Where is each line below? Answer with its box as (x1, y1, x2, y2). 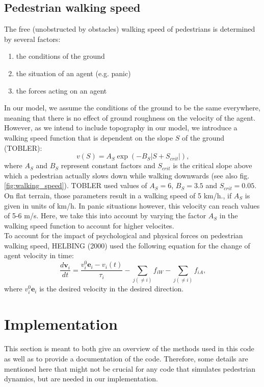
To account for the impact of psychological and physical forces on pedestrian (4, 230, 243, 241)
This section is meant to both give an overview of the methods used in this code (4, 343, 254, 354)
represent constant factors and (61, 160, 155, 171)
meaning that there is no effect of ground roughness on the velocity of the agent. (4, 112, 256, 123)
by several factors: (4, 33, 61, 44)
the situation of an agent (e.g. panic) (16, 67, 131, 78)
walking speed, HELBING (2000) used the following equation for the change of (4, 240, 250, 251)
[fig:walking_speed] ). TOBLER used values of (4, 180, 147, 191)
